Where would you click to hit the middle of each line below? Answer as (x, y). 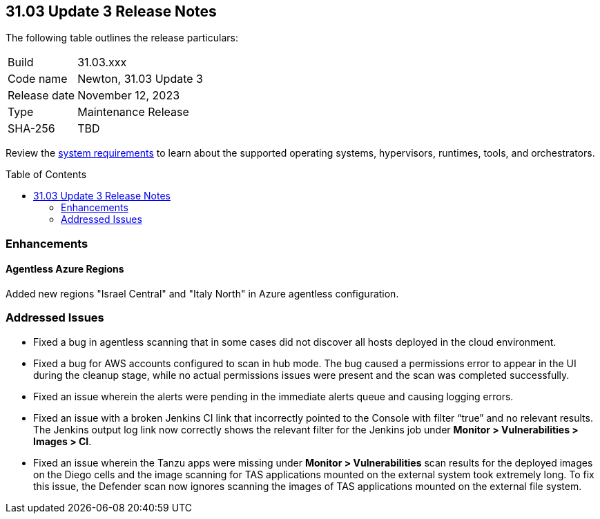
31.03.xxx (102, 62)
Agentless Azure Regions (65, 269)
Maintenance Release (133, 112)
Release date (41, 96)
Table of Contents (46, 175)
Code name (38, 79)
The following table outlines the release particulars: (122, 38)
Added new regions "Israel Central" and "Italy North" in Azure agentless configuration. (202, 294)
